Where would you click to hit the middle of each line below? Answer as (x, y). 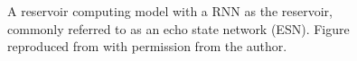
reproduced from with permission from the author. (147, 46)
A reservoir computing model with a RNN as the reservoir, (170, 11)
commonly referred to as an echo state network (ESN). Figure (178, 28)
